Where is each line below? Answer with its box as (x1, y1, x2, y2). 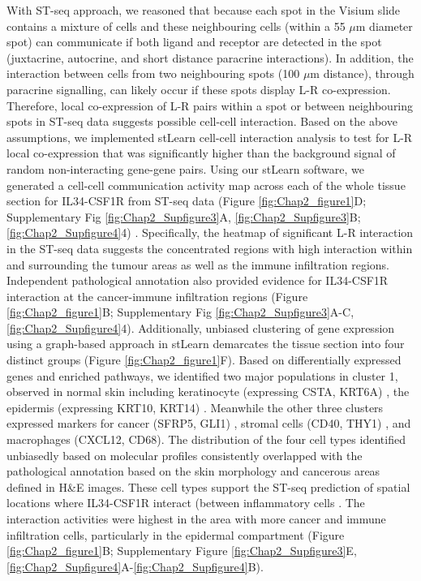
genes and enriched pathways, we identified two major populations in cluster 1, (6, 367, 398, 384)
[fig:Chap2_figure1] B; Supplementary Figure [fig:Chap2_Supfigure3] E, (6, 542, 357, 559)
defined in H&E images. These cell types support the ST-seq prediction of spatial (6, 478, 410, 495)
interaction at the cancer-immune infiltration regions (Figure (6, 287, 308, 304)
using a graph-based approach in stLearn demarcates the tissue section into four (6, 335, 405, 352)
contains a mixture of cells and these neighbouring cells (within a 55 (6, 17, 346, 34)
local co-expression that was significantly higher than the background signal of (6, 144, 396, 161)
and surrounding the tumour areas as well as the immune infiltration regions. (6, 256, 389, 273)
